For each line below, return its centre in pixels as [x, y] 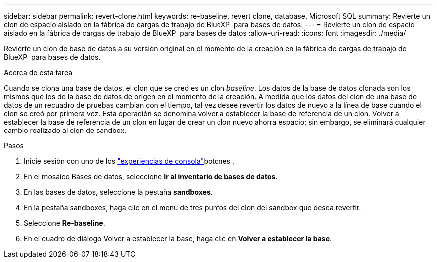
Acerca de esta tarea [38, 72]
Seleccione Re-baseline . [65, 223]
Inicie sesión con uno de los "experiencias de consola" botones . [129, 161]
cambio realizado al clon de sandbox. [65, 130]
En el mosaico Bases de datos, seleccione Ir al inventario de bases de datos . [151, 177]
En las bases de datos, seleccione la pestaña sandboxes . [118, 192]
